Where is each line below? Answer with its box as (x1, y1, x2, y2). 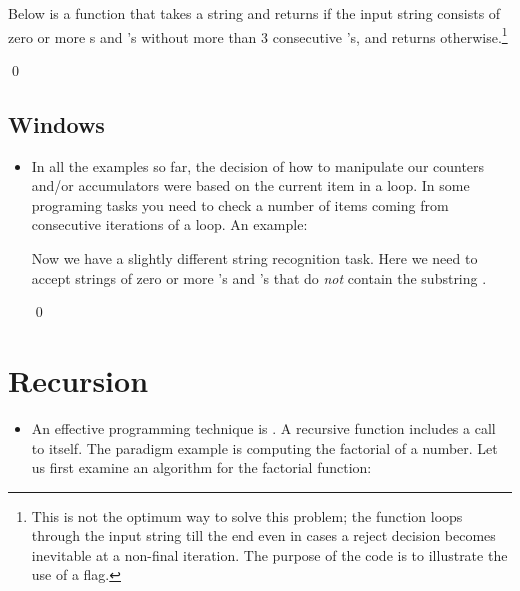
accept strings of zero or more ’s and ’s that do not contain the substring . (31, 267, 487, 288)
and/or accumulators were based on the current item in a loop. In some (31, 175, 470, 196)
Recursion (8, 359, 149, 400)
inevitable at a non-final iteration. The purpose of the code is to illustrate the (31, 544, 508, 565)
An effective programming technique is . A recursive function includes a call (31, 417, 496, 438)
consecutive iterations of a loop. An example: (31, 214, 308, 235)
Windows (8, 108, 105, 139)
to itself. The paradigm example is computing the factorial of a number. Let (31, 437, 498, 458)
